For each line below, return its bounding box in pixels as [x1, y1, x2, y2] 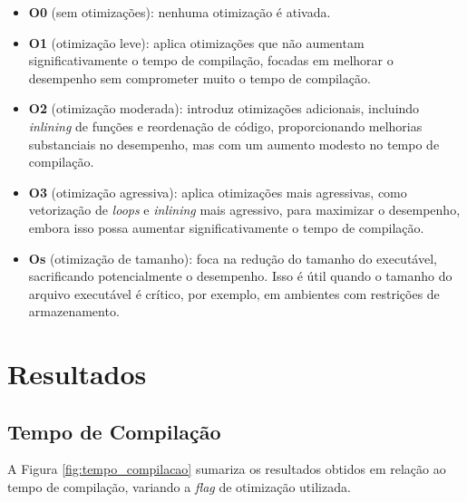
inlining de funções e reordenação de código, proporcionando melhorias [28, 116, 423, 135]
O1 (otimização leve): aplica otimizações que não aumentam [28, 33, 365, 52]
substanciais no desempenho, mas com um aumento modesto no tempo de [28, 134, 440, 153]
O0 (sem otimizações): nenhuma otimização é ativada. [28, 3, 331, 21]
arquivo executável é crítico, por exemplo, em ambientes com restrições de [28, 284, 440, 303]
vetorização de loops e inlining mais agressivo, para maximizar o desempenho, [28, 200, 461, 219]
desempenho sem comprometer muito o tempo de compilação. [28, 68, 371, 87]
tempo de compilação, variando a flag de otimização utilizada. [7, 478, 351, 497]
